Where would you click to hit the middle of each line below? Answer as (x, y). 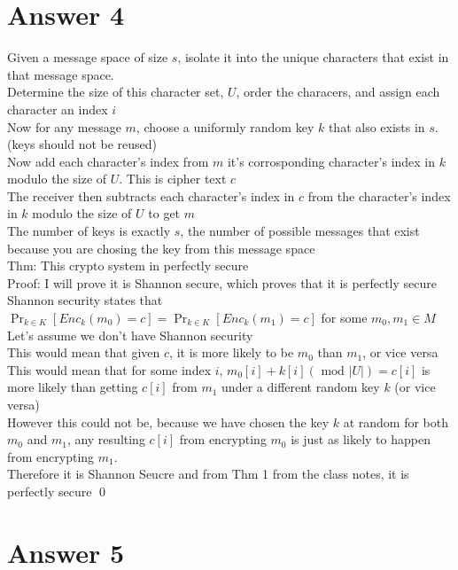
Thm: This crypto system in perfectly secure (128, 265)
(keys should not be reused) (82, 144)
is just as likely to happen (361, 439)
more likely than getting (73, 387)
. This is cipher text (173, 179)
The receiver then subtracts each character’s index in (151, 195)
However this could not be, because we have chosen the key (168, 422)
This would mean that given (84, 352)
